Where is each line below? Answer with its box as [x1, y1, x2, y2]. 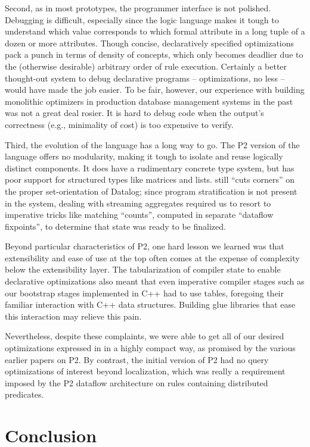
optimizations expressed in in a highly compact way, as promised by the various [5, 342, 296, 354]
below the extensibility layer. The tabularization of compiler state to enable [5, 263, 281, 276]
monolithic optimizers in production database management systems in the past [5, 95, 293, 107]
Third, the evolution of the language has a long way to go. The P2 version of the [5, 138, 300, 151]
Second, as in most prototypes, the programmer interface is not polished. [5, 2, 271, 14]
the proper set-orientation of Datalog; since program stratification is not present [5, 185, 297, 197]
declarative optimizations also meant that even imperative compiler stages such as [5, 275, 305, 287]
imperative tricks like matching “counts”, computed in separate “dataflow [5, 208, 274, 221]
